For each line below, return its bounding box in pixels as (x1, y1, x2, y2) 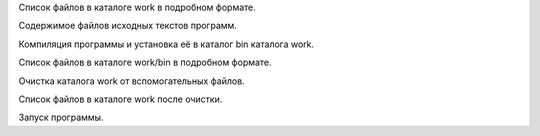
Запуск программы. (18, 111, 104, 124)
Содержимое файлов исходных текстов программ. (18, 20, 237, 32)
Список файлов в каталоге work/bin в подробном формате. (18, 56, 272, 69)
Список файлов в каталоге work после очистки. (18, 93, 223, 105)
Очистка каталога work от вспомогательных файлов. (18, 75, 245, 87)
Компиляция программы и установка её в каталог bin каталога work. (18, 38, 315, 50)
